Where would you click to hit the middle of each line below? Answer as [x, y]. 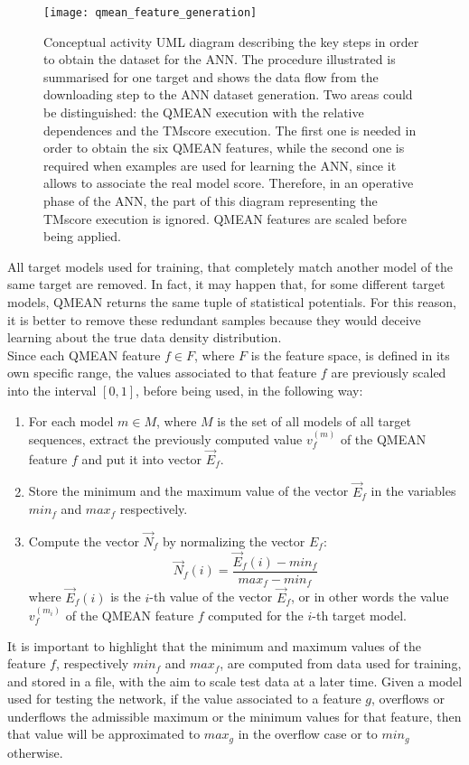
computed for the [256, 615]
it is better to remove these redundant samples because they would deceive [214, 319]
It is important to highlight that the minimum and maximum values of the [214, 645]
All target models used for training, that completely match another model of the [230, 266]
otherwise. [35, 752]
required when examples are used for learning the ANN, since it [220, 165]
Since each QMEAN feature [84, 355]
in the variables [413, 491]
